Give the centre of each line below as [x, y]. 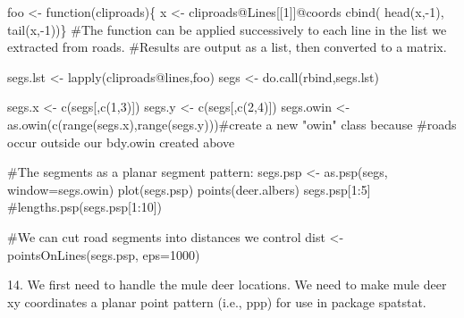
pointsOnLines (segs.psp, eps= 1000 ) [104, 254]
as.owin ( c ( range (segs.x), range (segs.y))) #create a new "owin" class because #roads [232, 124]
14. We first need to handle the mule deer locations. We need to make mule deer [227, 285]
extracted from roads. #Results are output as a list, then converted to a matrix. [227, 47]
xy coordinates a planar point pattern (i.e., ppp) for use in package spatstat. [217, 301]
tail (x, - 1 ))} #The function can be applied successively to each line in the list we [227, 29]
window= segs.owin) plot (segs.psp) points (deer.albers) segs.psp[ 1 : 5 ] [189, 189]
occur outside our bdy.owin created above [121, 142]
